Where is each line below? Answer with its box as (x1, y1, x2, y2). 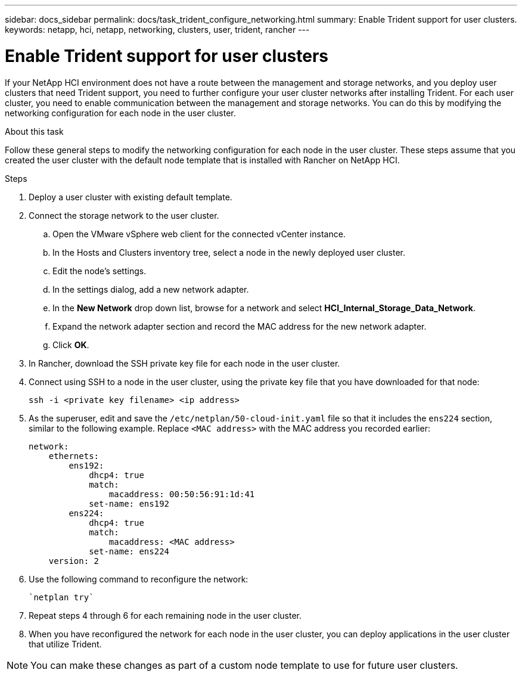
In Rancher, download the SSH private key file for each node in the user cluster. (29, 358, 340, 368)
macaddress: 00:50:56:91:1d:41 (108, 489, 255, 499)
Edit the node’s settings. (52, 265, 147, 276)
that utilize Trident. (29, 638, 102, 649)
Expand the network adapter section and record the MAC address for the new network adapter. (52, 321, 427, 331)
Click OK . (52, 339, 89, 350)
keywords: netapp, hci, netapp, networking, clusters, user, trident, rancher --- (5, 24, 310, 35)
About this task (5, 126, 64, 137)
